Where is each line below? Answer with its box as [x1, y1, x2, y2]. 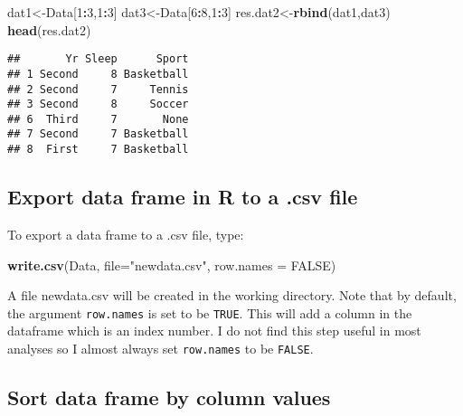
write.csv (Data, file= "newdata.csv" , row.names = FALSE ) [7, 255, 336, 274]
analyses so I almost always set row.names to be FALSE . [7, 339, 314, 358]
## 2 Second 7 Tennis [7, 82, 189, 96]
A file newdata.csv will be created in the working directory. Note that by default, [7, 286, 457, 305]
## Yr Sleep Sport [7, 52, 189, 66]
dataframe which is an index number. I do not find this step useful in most [7, 321, 421, 340]
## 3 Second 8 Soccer [7, 98, 189, 111]
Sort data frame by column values [7, 383, 331, 411]
